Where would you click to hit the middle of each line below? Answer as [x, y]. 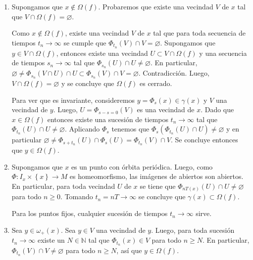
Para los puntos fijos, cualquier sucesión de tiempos [90, 213]
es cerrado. [156, 83]
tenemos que [130, 129]
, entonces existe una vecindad [102, 53]
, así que [129, 250]
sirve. [204, 213]
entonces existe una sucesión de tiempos [108, 119]
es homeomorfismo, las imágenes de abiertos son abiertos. [156, 176]
